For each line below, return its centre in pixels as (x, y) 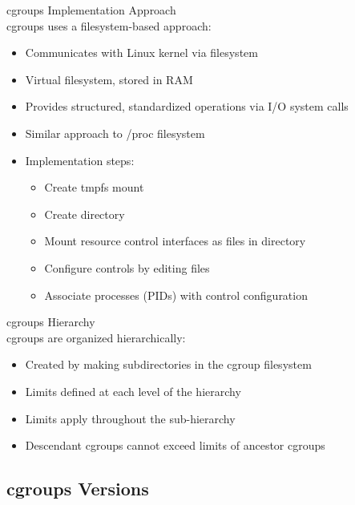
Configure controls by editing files (127, 267)
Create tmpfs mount (94, 187)
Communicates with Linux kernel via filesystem (141, 53)
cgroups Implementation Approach (91, 10)
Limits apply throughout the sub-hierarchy (130, 418)
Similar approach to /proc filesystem (115, 133)
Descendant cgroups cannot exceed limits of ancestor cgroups (175, 445)
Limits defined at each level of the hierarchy (133, 391)
